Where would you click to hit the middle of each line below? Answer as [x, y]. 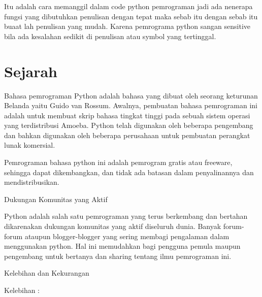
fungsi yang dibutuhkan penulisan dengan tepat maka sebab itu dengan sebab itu [131, 16]
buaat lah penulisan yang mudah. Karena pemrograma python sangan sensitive [127, 26]
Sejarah [31, 71]
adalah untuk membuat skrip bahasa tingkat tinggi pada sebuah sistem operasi [127, 115]
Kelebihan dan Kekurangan [47, 273]
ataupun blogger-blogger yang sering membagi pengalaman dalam [127, 236]
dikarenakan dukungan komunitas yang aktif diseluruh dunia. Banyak [113, 226]
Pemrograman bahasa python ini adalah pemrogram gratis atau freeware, [118, 162]
